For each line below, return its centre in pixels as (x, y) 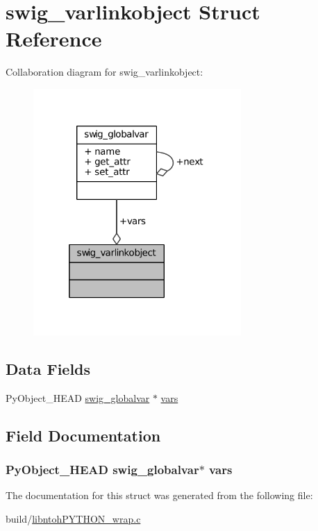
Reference (54, 39)
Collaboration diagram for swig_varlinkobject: (104, 72)
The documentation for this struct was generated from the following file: (159, 495)
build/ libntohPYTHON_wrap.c (73, 518)
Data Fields (48, 368)
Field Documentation (83, 435)
